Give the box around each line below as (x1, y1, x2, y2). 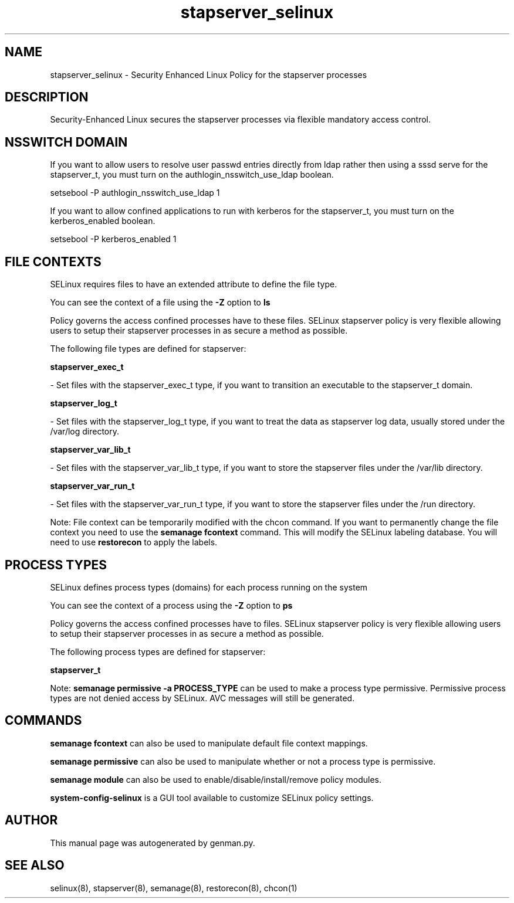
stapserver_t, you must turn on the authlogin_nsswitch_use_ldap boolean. (50, 169, 334, 180)
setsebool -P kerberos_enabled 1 (50, 234, 177, 245)
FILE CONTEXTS (5, 254, 102, 269)
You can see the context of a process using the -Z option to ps (50, 600, 293, 610)
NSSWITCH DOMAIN (5, 134, 128, 150)
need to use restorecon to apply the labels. (50, 537, 218, 548)
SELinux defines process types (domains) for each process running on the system (50, 582, 368, 592)
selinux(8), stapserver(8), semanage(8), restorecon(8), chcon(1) (50, 882, 297, 893)
